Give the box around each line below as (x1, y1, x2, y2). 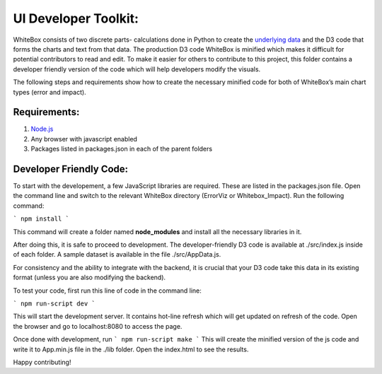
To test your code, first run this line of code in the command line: (13, 286, 202, 295)
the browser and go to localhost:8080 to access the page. (13, 322, 183, 330)
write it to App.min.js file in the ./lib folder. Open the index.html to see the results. (13, 345, 249, 353)
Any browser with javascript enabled (30, 134, 138, 143)
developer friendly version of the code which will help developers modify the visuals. (13, 64, 261, 74)
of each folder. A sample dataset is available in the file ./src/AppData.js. (13, 250, 221, 259)
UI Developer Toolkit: (13, 11, 139, 26)
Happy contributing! (13, 358, 71, 366)
